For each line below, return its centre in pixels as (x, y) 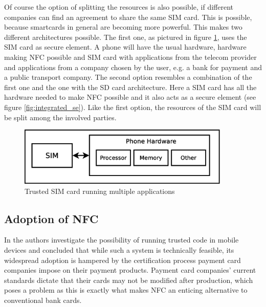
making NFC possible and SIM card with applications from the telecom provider (130, 57)
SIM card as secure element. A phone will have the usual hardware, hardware (125, 47)
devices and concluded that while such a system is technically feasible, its (119, 249)
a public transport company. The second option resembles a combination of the (128, 77)
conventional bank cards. (43, 300)
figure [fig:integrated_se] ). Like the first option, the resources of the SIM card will (133, 107)
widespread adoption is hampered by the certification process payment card (123, 260)
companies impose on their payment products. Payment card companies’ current (130, 270)
